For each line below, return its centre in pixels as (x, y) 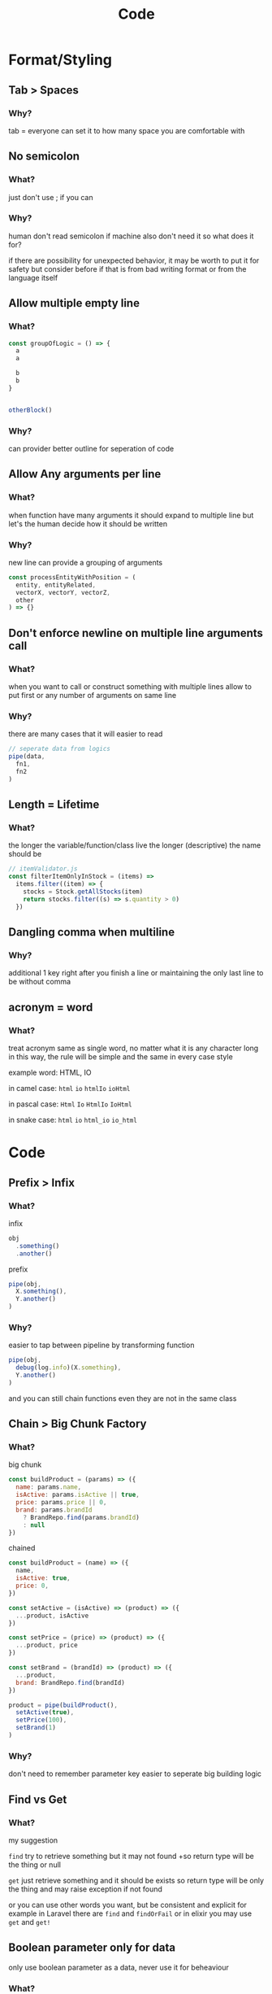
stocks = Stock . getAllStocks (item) (83, 892)
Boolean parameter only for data (92, 1948)
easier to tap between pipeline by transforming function (101, 1345)
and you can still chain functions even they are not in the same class (123, 1398)
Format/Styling (60, 60)
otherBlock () (30, 410)
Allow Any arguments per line (85, 474)
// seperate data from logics (60, 749)
